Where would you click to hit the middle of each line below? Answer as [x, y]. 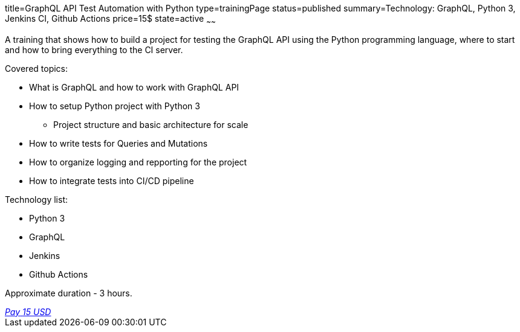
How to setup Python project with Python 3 [115, 106]
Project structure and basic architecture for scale [151, 124]
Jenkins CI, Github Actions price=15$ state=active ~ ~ [110, 20]
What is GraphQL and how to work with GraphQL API [134, 87]
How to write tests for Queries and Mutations [119, 143]
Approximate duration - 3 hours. [69, 293]
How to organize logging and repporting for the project [138, 162]
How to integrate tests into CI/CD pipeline [112, 180]
